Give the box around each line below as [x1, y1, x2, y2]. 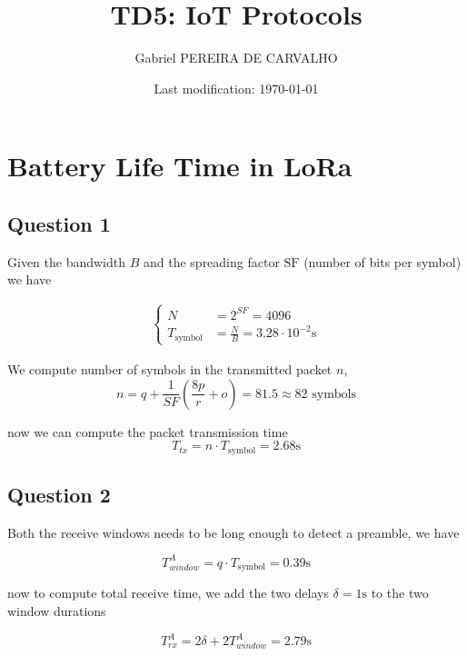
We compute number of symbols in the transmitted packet [7, 359, 333, 378]
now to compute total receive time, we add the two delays [7, 583, 329, 602]
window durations [7, 601, 106, 620]
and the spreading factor [143, 252, 280, 271]
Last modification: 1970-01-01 [154, 78, 319, 97]
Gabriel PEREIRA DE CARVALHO [134, 48, 338, 67]
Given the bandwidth [7, 252, 126, 271]
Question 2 [7, 480, 111, 508]
